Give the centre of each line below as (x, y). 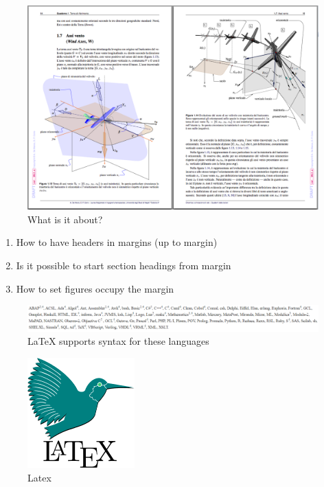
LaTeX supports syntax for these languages (118, 341)
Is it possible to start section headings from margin (124, 265)
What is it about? (65, 219)
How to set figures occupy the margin (95, 288)
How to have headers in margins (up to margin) (117, 242)
